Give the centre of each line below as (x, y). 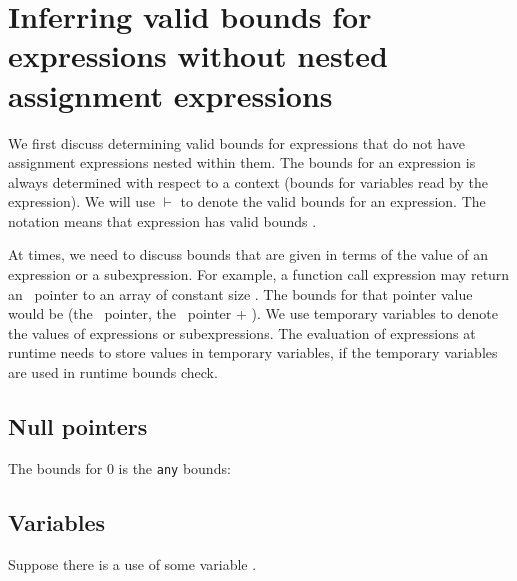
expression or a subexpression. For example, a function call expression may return (259, 274)
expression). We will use (81, 201)
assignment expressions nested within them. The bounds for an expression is (242, 162)
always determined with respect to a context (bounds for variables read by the (248, 181)
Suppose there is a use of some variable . (132, 563)
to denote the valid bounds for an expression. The (333, 201)
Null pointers (78, 426)
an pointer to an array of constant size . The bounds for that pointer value (240, 293)
